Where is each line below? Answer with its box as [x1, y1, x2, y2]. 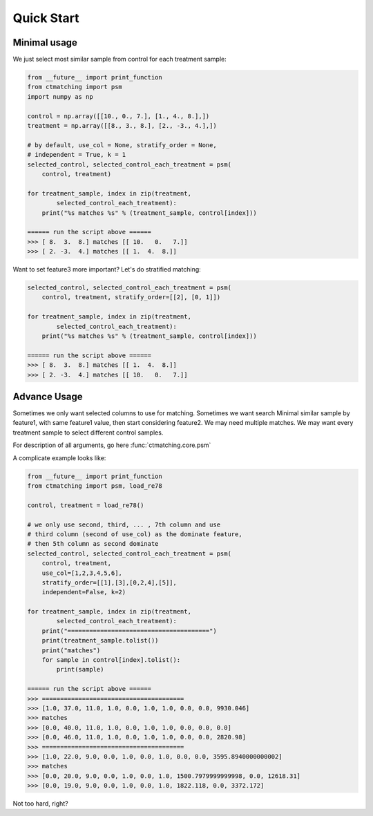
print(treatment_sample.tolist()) [41, 636, 159, 645]
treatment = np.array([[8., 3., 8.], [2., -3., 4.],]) [27, 122, 217, 129]
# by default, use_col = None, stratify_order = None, [27, 141, 217, 149]
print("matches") [41, 646, 101, 654]
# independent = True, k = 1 [27, 151, 126, 159]
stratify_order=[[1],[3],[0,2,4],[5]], [41, 578, 178, 587]
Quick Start [12, 10, 79, 26]
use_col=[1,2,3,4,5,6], [41, 569, 122, 577]
